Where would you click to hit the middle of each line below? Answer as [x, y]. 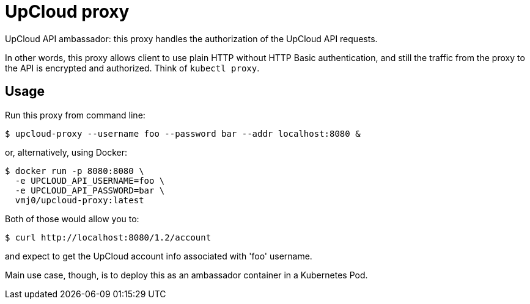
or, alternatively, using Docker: [66, 152]
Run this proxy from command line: [75, 115]
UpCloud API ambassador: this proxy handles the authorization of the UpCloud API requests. [191, 38]
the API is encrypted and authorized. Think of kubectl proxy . [132, 68]
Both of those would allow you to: [72, 219]
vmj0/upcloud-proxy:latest [79, 200]
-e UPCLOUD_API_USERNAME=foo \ [90, 180]
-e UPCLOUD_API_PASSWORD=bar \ [90, 190]
